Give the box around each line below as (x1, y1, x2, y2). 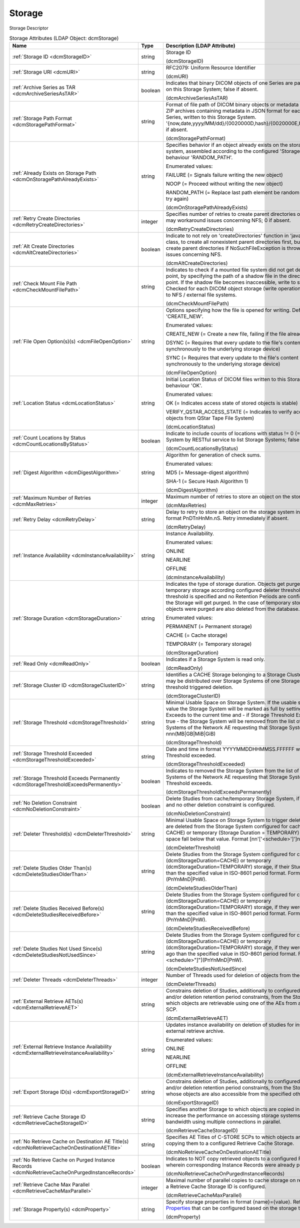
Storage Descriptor (9, 25, 48, 31)
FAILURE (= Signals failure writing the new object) (165, 172, 283, 179)
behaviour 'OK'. (165, 382, 202, 389)
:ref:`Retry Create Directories (12, 215, 80, 222)
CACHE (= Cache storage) (165, 632, 227, 639)
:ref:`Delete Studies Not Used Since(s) (12, 945, 102, 952)
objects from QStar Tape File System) (165, 415, 254, 422)
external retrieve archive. (165, 1028, 225, 1035)
